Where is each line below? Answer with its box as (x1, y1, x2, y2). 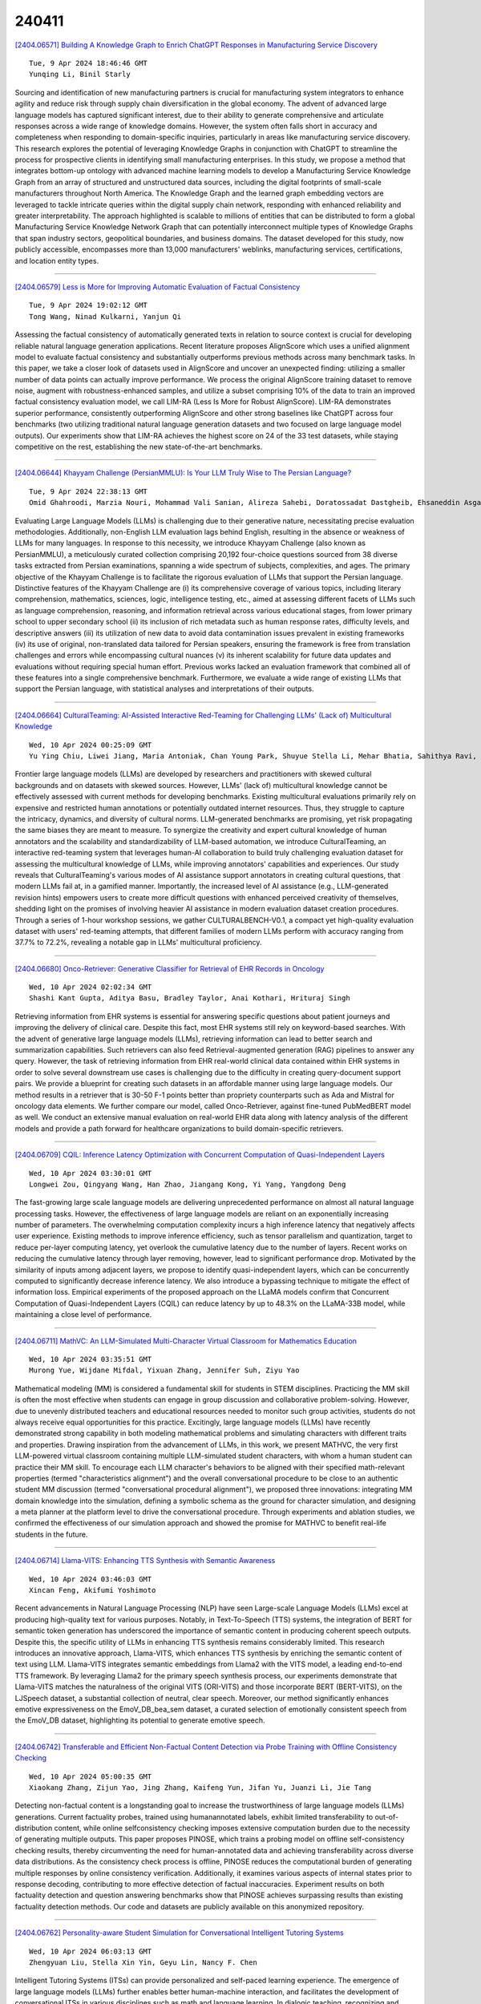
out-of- (374, 1812, 399, 1821)
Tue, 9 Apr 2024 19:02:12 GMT (29, 301, 148, 310)
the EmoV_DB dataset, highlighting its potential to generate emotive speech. (14, 1715, 265, 1725)
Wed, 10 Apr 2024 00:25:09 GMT (29, 740, 152, 749)
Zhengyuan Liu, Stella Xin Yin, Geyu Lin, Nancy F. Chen (29, 1958, 258, 1967)
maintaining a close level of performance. (14, 1310, 152, 1319)
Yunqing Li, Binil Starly (29, 70, 131, 79)
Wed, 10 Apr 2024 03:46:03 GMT (29, 1574, 152, 1583)
